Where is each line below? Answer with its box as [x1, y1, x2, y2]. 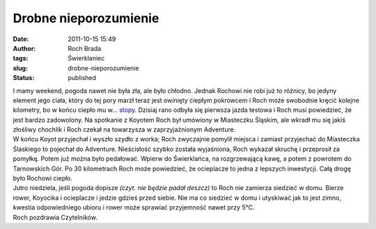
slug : [13, 63, 28, 72]
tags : [13, 54, 29, 63]
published [68, 74, 97, 82]
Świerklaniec [68, 54, 105, 63]
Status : [13, 74, 35, 82]
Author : [13, 44, 36, 52]
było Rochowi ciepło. [13, 174, 73, 182]
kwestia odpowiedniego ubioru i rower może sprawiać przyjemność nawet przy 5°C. [13, 203, 255, 212]
